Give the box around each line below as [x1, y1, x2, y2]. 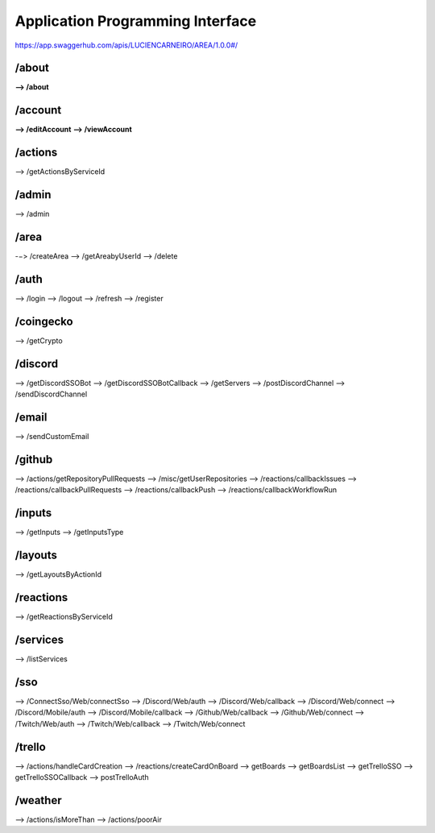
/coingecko [14, 314, 73, 328]
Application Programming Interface [14, 12, 257, 30]
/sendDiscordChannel [14, 389, 88, 399]
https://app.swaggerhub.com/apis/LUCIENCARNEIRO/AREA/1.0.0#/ [14, 40, 238, 50]
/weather [14, 794, 62, 807]
